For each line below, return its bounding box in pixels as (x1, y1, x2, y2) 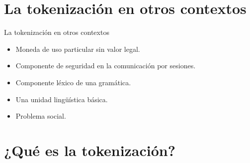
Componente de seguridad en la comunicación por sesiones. (15, 60, 196, 71)
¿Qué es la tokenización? (4, 140, 175, 160)
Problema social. (15, 111, 66, 121)
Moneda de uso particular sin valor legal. (15, 43, 140, 54)
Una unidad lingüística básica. (15, 94, 108, 104)
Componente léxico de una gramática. (15, 77, 131, 87)
